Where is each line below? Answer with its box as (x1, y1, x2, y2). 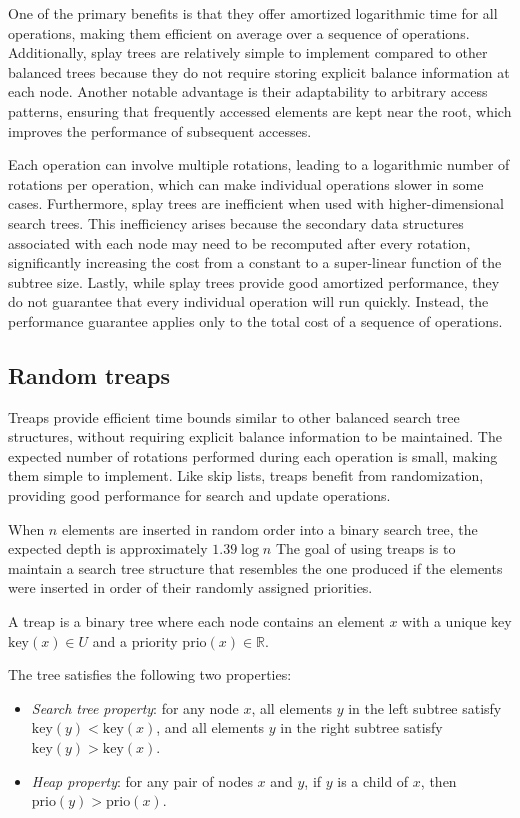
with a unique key (402, 611, 512, 632)
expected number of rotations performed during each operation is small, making (8, 445, 498, 466)
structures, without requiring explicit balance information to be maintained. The (8, 426, 502, 447)
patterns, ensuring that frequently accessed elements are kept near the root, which (8, 100, 512, 121)
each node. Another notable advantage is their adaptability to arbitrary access (8, 81, 488, 102)
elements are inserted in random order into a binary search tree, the (61, 518, 478, 539)
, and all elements (156, 717, 265, 738)
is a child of (337, 770, 409, 791)
